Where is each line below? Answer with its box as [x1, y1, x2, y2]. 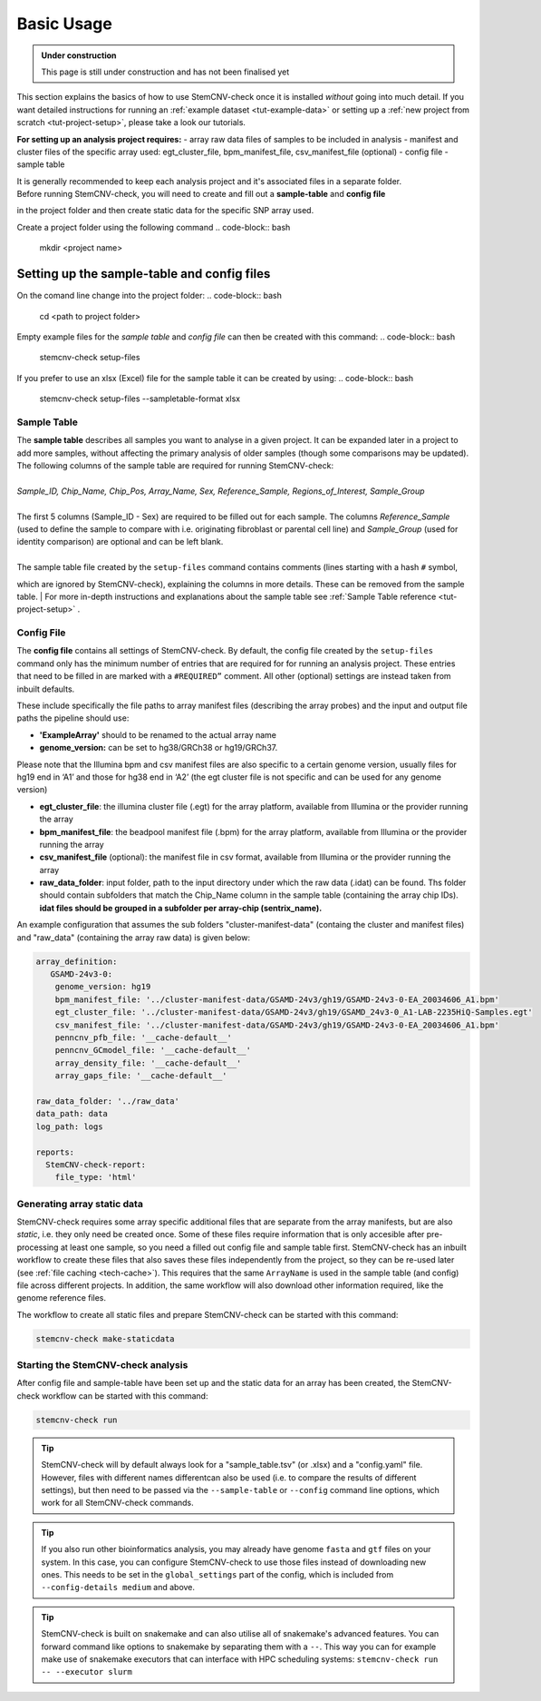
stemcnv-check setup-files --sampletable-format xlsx [39, 393, 240, 404]
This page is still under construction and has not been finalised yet [41, 66, 290, 77]
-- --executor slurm [41, 1667, 133, 1677]
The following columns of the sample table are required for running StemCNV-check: [16, 460, 334, 471]
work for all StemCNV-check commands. [41, 1498, 194, 1509]
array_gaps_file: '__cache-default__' [54, 1071, 227, 1081]
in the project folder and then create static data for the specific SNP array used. [16, 205, 314, 216]
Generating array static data [16, 1197, 144, 1210]
